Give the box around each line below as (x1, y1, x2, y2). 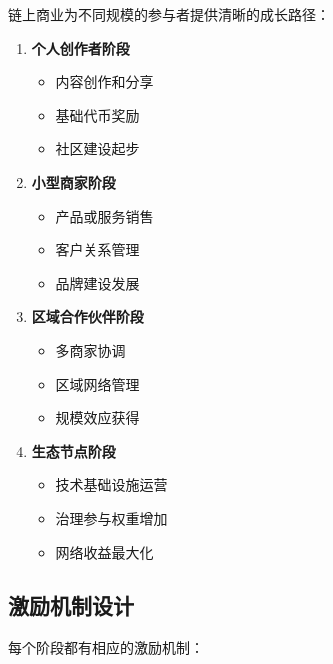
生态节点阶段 (31, 440, 116, 461)
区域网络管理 (55, 373, 140, 394)
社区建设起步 (55, 138, 140, 159)
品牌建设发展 (55, 272, 140, 293)
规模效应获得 (55, 407, 140, 428)
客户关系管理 (55, 239, 140, 260)
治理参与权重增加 (55, 507, 168, 528)
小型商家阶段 (31, 171, 116, 192)
